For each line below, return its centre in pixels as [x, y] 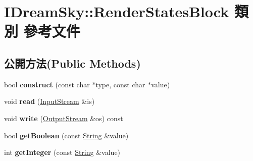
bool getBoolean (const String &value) [66, 135]
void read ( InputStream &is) [49, 101]
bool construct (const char [47, 84]
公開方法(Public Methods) [72, 63]
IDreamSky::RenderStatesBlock [117, 11]
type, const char [120, 84]
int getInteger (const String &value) [62, 152]
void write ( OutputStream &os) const [64, 118]
